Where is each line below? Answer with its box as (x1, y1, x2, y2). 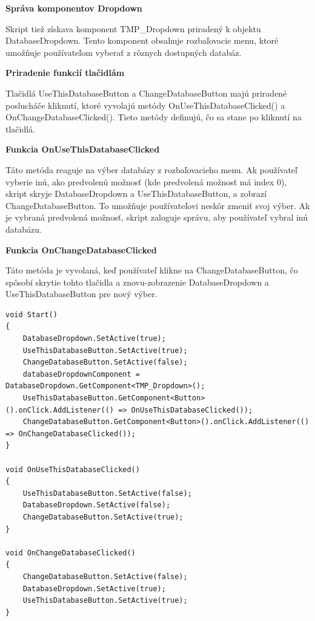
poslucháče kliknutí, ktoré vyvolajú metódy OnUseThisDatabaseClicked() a (5, 98, 285, 111)
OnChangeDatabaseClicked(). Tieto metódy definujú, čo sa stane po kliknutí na (5, 111, 302, 123)
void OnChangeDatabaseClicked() (5, 548, 136, 557)
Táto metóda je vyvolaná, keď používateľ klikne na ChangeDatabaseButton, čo (5, 264, 298, 276)
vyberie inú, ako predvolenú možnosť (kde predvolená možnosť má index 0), (5, 175, 287, 188)
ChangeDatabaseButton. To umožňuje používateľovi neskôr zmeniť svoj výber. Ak (5, 199, 310, 211)
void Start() (5, 310, 58, 319)
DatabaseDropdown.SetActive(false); (22, 501, 171, 510)
